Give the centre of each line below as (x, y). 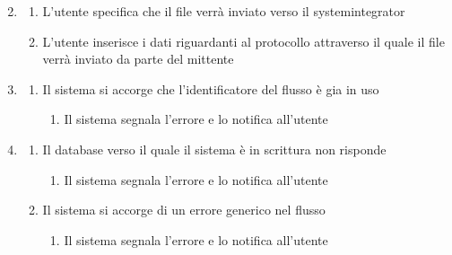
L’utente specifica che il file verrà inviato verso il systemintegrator (224, 11)
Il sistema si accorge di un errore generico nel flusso (184, 210)
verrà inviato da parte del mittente (138, 59)
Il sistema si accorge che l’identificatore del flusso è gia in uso (211, 88)
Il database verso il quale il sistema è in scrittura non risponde (214, 149)
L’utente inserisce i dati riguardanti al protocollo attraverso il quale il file (243, 41)
